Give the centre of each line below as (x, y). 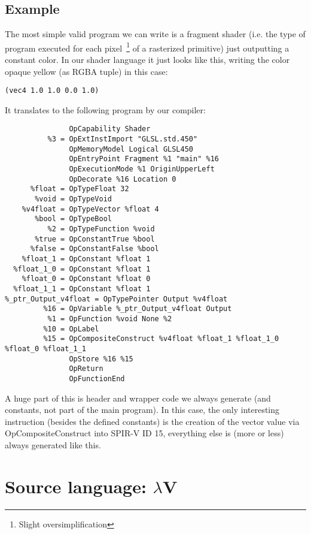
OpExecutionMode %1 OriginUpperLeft (142, 169)
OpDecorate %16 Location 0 (123, 179)
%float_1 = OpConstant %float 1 (86, 259)
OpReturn (86, 369)
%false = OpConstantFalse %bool (94, 249)
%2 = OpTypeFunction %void (101, 229)
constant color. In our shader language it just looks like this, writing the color (147, 60)
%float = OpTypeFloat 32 (80, 189)
